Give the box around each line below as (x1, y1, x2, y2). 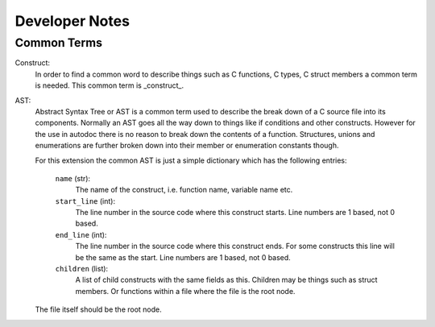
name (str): (55, 173, 91, 183)
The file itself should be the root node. (35, 304, 163, 314)
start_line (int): (55, 196, 116, 205)
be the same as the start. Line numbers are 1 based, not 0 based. (75, 252, 292, 262)
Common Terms (14, 35, 102, 50)
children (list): (55, 264, 109, 274)
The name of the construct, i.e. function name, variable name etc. (75, 185, 293, 195)
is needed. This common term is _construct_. (35, 81, 184, 90)
